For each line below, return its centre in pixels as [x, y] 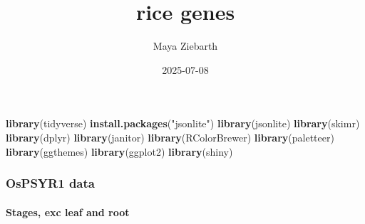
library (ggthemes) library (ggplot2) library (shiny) [119, 151]
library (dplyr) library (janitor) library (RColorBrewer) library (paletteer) [170, 137]
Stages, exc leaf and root [68, 212]
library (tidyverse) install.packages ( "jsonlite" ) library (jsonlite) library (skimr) [183, 123]
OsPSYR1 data [50, 183]
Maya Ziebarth [185, 46]
